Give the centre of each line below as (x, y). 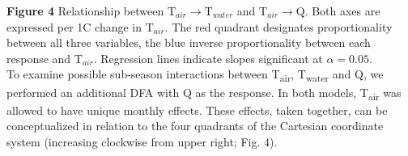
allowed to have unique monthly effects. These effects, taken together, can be (197, 110)
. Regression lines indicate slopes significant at (208, 58)
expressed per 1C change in (74, 26)
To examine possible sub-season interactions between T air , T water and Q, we (195, 75)
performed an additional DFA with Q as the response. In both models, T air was (204, 93)
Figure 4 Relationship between (85, 11)
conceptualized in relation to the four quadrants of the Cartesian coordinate (195, 126)
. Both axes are (342, 11)
